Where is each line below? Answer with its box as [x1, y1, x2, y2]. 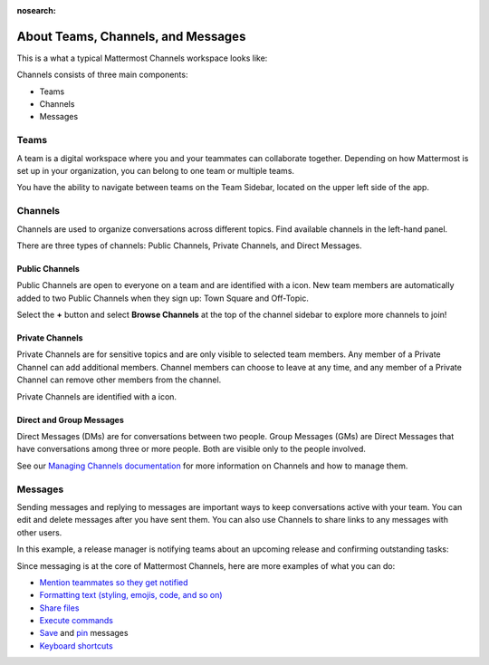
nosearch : [16, 5, 56, 15]
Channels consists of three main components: [16, 69, 188, 81]
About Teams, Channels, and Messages [16, 28, 246, 44]
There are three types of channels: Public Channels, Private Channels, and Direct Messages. [16, 240, 362, 251]
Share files [39, 602, 80, 613]
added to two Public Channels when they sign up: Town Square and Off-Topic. [16, 293, 310, 304]
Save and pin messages [39, 628, 129, 639]
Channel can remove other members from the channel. [16, 374, 222, 385]
